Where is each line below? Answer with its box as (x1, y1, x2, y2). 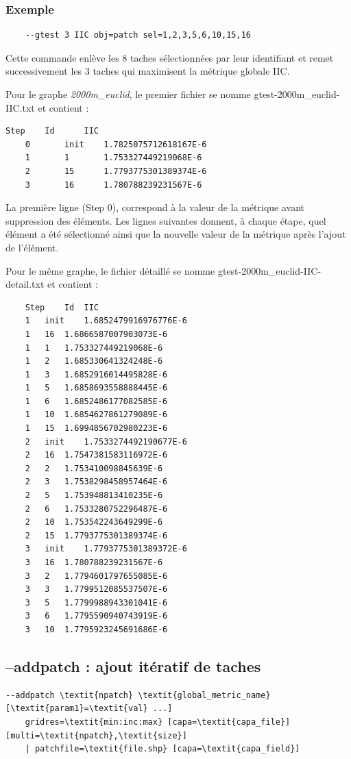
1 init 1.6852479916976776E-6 (25, 316, 187, 326)
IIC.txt (5, 100, 35, 114)
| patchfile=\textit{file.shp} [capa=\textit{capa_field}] (25, 744, 300, 754)
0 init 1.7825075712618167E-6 (25, 139, 207, 149)
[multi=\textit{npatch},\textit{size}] (5, 730, 187, 741)
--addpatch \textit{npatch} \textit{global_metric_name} (5, 690, 271, 700)
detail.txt (5, 277, 45, 291)
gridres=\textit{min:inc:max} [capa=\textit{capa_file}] (25, 717, 291, 727)
